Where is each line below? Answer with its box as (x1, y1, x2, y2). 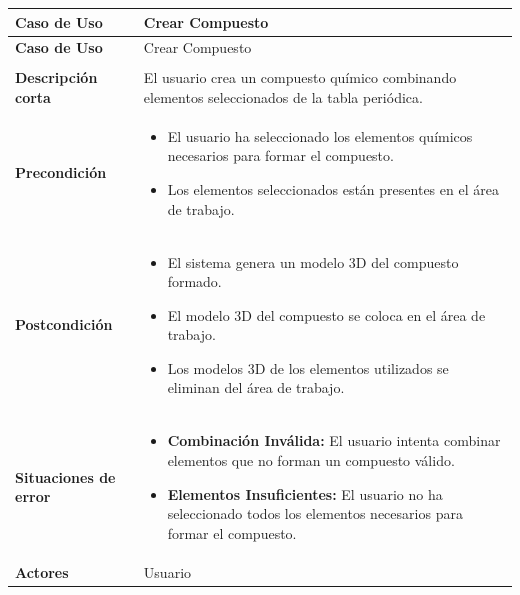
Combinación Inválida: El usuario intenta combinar (167, 430, 501, 451)
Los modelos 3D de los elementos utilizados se (167, 357, 449, 378)
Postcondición (15, 314, 113, 335)
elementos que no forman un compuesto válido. (167, 449, 455, 470)
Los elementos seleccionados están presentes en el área (167, 179, 499, 200)
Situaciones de (15, 466, 116, 487)
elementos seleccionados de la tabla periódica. (143, 87, 423, 108)
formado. (167, 271, 222, 292)
